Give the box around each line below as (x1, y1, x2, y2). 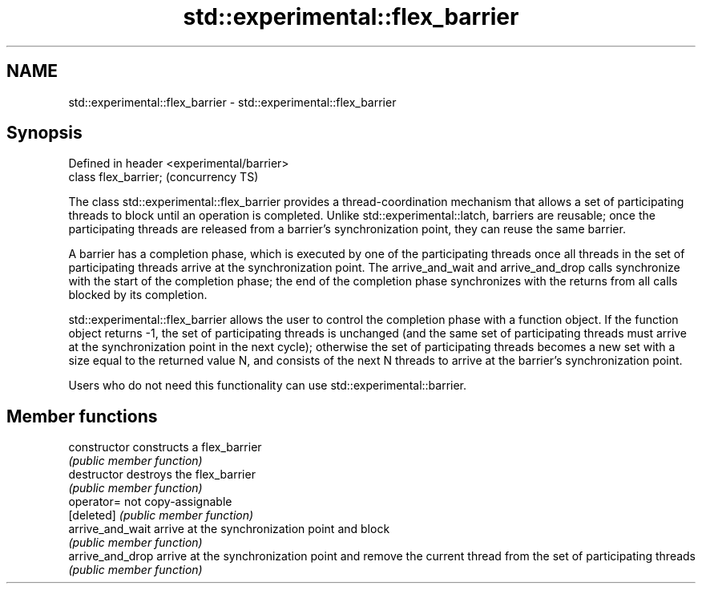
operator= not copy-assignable (68, 495, 232, 509)
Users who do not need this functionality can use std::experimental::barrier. (68, 378, 467, 393)
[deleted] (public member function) (68, 508, 254, 523)
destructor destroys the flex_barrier (68, 467, 256, 482)
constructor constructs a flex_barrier (68, 440, 262, 455)
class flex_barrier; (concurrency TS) (68, 170, 259, 184)
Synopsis (6, 123, 83, 143)
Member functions (6, 406, 158, 426)
